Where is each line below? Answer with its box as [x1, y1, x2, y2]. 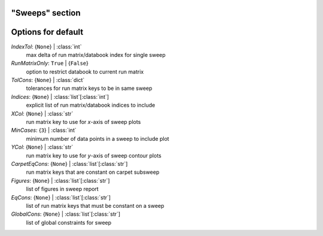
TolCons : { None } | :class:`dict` [11, 77, 85, 84]
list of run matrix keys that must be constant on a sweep [26, 202, 164, 209]
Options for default [11, 27, 84, 37]
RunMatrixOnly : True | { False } [11, 60, 89, 67]
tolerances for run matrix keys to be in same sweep [26, 84, 153, 92]
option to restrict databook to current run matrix [26, 68, 144, 75]
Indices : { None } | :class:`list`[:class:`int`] [11, 93, 109, 100]
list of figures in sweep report [26, 186, 99, 193]
